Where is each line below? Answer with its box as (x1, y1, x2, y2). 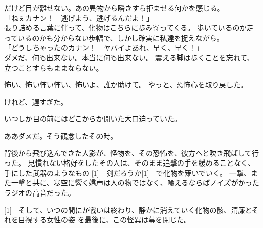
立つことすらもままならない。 (4, 62, 104, 73)
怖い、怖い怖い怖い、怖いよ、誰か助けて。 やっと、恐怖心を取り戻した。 (4, 79, 248, 90)
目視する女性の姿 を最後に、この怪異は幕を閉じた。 (18, 214, 191, 225)
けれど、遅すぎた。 (4, 96, 68, 107)
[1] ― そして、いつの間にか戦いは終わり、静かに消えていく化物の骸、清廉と (4, 204, 252, 215)
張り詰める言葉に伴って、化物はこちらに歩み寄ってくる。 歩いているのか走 (4, 22, 254, 33)
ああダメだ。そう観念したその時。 (4, 130, 118, 141)
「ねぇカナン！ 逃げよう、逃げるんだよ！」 (4, 12, 153, 23)
